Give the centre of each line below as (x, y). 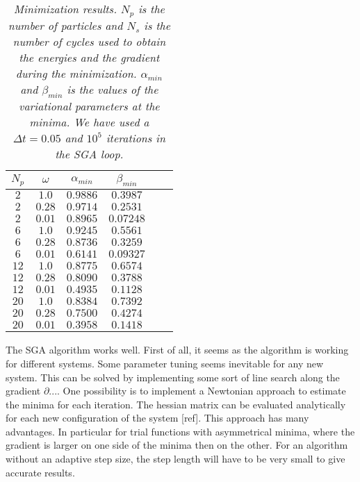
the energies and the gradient (89, 57)
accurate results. (40, 472)
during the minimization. (76, 73)
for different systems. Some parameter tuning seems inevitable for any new (165, 363)
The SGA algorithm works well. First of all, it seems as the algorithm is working (177, 350)
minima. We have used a (89, 122)
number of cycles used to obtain (89, 41)
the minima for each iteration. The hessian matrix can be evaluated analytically (176, 404)
